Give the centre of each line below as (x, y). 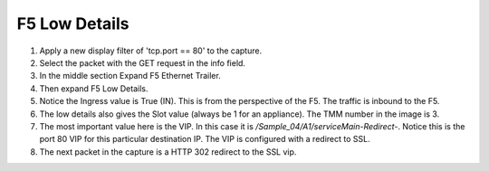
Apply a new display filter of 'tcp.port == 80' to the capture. (151, 51)
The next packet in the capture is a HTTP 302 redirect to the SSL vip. (168, 152)
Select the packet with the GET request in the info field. (143, 62)
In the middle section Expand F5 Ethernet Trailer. (130, 76)
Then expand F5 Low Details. (94, 88)
